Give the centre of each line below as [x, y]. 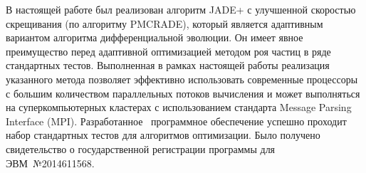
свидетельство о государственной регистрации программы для [141, 148]
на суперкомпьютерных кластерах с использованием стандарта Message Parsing [179, 107]
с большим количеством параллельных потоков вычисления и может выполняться [183, 93]
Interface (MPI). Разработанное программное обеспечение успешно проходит [176, 121]
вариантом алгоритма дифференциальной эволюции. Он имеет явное [155, 37]
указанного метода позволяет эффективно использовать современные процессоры [182, 79]
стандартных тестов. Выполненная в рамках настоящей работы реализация [168, 65]
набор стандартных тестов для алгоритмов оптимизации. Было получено [163, 135]
